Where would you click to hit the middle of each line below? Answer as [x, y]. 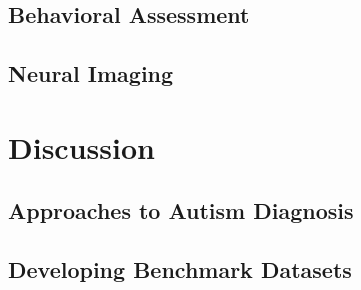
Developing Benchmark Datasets [180, 269]
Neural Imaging [91, 73]
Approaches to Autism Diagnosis [181, 210]
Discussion [81, 146]
